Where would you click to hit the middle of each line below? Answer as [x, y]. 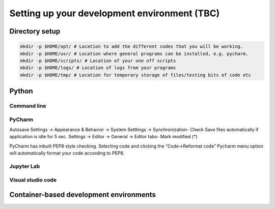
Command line [28, 106]
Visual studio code [33, 180]
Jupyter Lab [25, 166]
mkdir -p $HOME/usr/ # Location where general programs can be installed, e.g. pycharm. [134, 54]
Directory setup [35, 31]
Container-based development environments [83, 195]
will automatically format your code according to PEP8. [67, 153]
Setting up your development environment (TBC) [115, 13]
